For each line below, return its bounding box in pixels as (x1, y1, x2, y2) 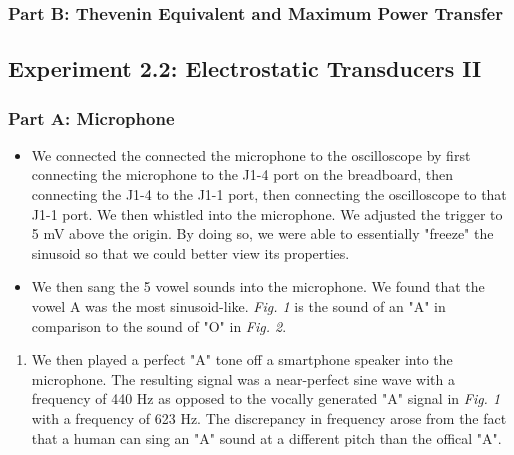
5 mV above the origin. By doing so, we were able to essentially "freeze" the (31, 223, 494, 244)
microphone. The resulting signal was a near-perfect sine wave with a (31, 368, 455, 389)
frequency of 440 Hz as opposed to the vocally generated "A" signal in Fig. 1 (31, 388, 501, 409)
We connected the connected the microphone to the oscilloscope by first (31, 144, 471, 165)
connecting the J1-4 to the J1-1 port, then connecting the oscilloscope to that (31, 184, 507, 205)
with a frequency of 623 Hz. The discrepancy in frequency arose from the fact (31, 407, 507, 428)
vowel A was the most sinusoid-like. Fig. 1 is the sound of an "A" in (31, 296, 446, 316)
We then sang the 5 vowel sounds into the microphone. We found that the (31, 276, 485, 297)
